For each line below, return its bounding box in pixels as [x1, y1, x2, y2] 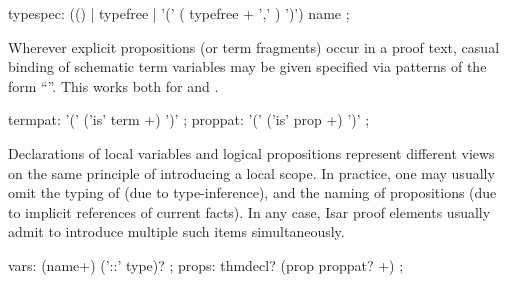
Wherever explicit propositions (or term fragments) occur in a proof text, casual [8, 36, 500, 57]
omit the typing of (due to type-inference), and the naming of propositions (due [8, 182, 497, 203]
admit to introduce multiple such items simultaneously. [8, 221, 345, 242]
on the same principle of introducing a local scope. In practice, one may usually [8, 162, 495, 183]
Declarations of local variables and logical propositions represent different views [8, 142, 495, 163]
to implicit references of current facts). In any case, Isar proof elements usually [8, 201, 491, 222]
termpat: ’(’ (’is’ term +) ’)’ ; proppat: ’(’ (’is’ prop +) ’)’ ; [8, 109, 370, 130]
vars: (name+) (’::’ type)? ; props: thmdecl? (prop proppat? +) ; [8, 254, 404, 275]
